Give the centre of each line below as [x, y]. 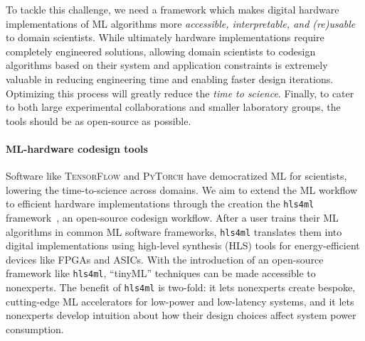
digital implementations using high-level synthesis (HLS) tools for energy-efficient [183, 245]
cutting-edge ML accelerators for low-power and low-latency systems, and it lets [180, 301]
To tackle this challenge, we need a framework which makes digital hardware [173, 9]
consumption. [35, 329]
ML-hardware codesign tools [77, 148]
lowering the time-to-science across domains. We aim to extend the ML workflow [182, 189]
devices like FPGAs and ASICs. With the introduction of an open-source [165, 259]
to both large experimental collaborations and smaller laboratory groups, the [173, 107]
